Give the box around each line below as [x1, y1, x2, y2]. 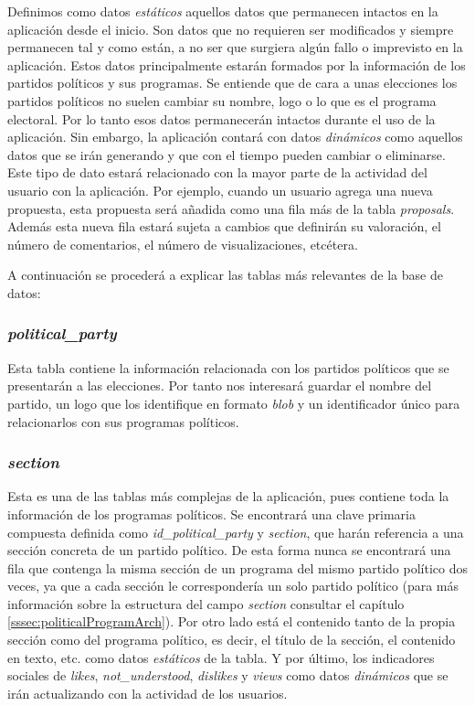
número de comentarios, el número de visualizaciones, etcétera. [7, 234, 358, 253]
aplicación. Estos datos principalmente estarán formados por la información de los [7, 55, 466, 74]
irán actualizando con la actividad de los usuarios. [7, 683, 288, 702]
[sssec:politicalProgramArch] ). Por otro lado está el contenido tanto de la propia [7, 612, 456, 631]
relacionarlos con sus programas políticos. [7, 412, 239, 431]
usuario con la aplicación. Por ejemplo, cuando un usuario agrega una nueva [7, 180, 433, 199]
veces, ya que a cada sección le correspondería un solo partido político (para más [7, 576, 459, 595]
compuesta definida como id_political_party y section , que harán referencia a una [7, 522, 464, 541]
